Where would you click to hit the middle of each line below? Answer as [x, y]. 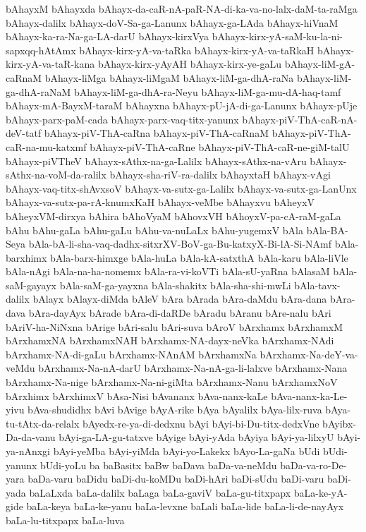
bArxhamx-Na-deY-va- [309, 354]
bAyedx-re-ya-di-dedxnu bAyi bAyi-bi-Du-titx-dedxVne [201, 423]
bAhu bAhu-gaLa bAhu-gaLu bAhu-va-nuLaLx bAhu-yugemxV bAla [155, 230]
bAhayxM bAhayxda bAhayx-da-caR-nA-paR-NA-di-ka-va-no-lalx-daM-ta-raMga [182, 8]
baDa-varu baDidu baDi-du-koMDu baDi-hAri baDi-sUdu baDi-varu [176, 479]
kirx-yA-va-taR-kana [50, 64]
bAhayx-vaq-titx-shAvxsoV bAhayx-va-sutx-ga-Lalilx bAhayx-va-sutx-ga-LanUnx [181, 188]
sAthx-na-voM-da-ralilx [56, 175]
